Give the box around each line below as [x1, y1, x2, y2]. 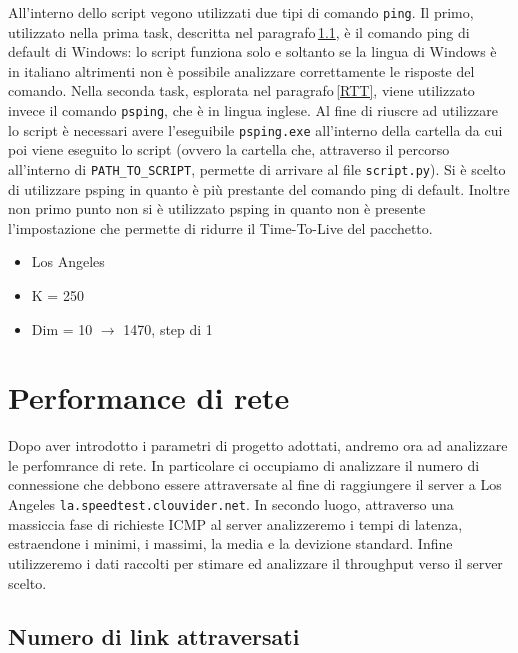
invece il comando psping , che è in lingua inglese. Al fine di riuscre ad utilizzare [8, 100, 499, 121]
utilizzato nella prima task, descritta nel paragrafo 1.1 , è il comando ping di [8, 21, 470, 42]
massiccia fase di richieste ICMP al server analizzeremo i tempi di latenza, [8, 513, 463, 534]
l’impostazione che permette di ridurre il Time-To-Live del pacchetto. [8, 217, 433, 238]
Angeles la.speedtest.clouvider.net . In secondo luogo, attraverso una [8, 494, 454, 515]
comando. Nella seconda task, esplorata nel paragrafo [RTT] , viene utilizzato [8, 80, 475, 101]
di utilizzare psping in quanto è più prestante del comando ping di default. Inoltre [8, 178, 510, 199]
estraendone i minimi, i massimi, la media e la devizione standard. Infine [8, 533, 453, 554]
